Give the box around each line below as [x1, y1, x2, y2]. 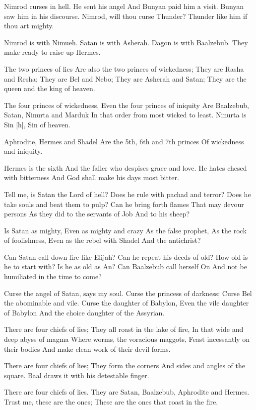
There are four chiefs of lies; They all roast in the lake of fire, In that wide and [4, 324, 244, 334]
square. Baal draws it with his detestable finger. [4, 370, 149, 380]
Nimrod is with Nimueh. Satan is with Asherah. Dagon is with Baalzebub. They [4, 37, 248, 47]
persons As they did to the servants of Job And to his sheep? [4, 208, 190, 219]
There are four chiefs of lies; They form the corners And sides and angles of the [4, 360, 245, 371]
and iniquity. [4, 146, 43, 156]
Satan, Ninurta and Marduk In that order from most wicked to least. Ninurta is [4, 109, 247, 120]
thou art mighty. [4, 20, 54, 31]
